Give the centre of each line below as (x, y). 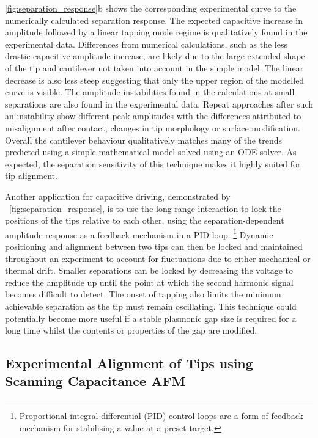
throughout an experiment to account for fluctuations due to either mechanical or (158, 258)
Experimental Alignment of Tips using (129, 363)
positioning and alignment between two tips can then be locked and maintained (154, 246)
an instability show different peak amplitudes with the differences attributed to (153, 116)
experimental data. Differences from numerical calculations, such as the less (146, 44)
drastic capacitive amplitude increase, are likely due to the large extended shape (155, 56)
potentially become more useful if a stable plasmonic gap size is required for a (151, 318)
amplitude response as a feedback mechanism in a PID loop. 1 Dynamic (139, 233)
